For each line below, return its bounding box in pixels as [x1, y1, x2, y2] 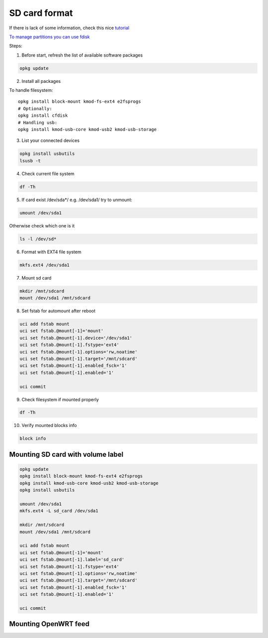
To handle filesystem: [9, 87, 53, 93]
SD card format [9, 7, 73, 18]
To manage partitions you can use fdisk [9, 34, 90, 40]
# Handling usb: [18, 120, 58, 125]
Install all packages [21, 78, 61, 84]
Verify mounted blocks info [21, 423, 77, 428]
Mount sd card [21, 275, 52, 281]
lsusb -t [19, 158, 41, 163]
